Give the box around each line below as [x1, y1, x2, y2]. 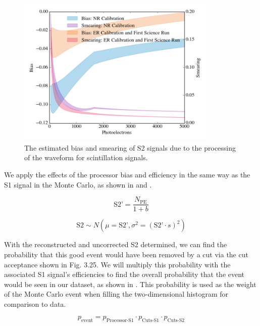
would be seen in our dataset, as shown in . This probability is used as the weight [4, 278, 256, 289]
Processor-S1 [106, 318, 134, 323]
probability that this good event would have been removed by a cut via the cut [4, 249, 248, 259]
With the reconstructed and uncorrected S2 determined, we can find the [4, 239, 227, 250]
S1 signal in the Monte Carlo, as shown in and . [4, 179, 152, 190]
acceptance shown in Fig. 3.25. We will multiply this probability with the [4, 259, 231, 269]
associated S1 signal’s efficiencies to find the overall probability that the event [4, 269, 245, 280]
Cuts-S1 [142, 318, 160, 323]
